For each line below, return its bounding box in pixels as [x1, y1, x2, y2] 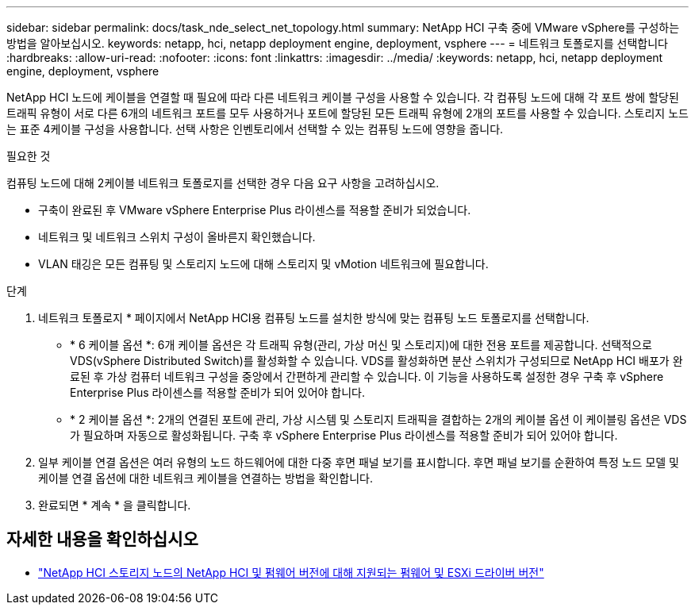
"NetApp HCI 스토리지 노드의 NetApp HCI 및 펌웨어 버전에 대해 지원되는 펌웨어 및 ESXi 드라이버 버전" [38, 565, 544, 579]
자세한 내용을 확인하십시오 [6, 529, 198, 550]
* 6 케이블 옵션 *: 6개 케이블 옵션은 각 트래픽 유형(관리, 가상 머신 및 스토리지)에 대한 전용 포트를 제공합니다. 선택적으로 [70, 338, 652, 352]
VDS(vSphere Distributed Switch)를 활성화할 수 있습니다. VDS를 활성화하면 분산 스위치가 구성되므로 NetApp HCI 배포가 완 [70, 354, 683, 367]
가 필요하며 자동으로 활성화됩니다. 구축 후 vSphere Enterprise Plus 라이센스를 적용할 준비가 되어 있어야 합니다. [70, 428, 618, 442]
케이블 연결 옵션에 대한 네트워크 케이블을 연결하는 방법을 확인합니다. [38, 471, 373, 485]
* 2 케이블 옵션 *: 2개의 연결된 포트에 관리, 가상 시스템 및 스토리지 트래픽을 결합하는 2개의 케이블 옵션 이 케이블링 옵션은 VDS [70, 413, 687, 426]
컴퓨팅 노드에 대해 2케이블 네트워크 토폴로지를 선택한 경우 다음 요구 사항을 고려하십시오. [6, 176, 440, 190]
